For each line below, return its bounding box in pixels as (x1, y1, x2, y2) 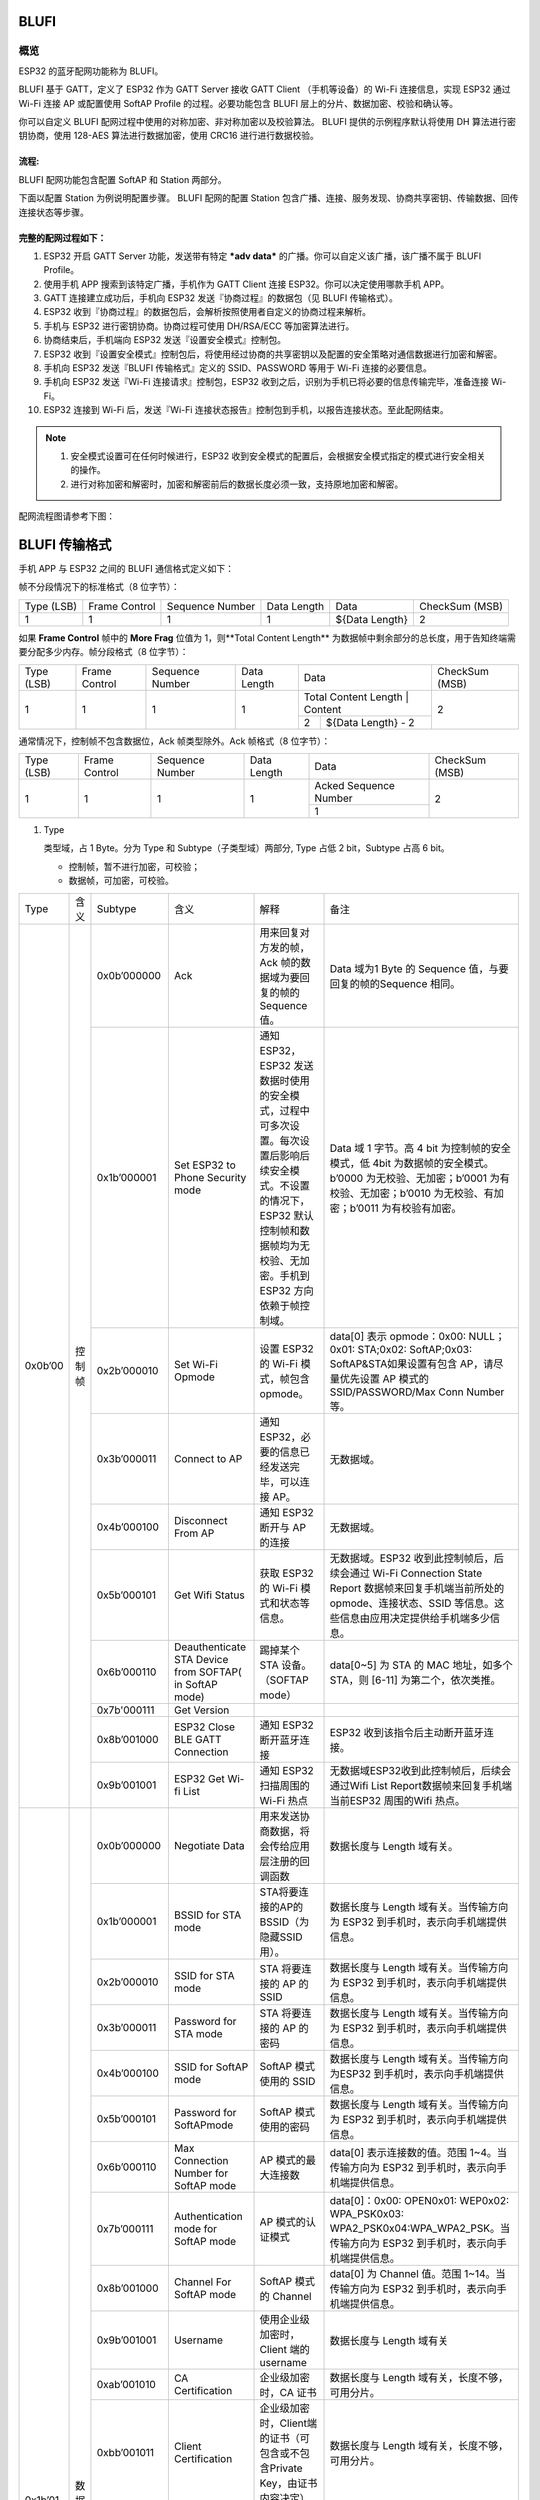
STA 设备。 (259, 1658, 312, 1672)
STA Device (173, 1652, 229, 1666)
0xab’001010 (96, 2377, 157, 2391)
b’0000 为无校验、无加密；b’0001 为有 (329, 1171, 510, 1185)
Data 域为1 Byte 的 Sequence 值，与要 (329, 961, 509, 975)
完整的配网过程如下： (18, 231, 107, 244)
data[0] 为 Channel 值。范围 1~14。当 (329, 2266, 506, 2280)
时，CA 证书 (259, 2385, 317, 2399)
